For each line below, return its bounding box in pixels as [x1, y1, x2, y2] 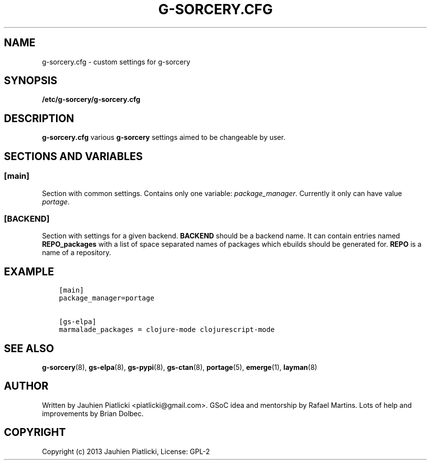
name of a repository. [42, 248, 111, 257]
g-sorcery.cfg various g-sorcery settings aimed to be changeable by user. [42, 133, 285, 142]
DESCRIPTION [4, 112, 74, 125]
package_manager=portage [59, 294, 154, 302]
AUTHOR [4, 380, 49, 393]
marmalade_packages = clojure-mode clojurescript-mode [59, 326, 275, 334]
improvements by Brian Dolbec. [42, 409, 144, 418]
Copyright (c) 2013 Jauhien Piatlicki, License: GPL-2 [42, 447, 210, 456]
